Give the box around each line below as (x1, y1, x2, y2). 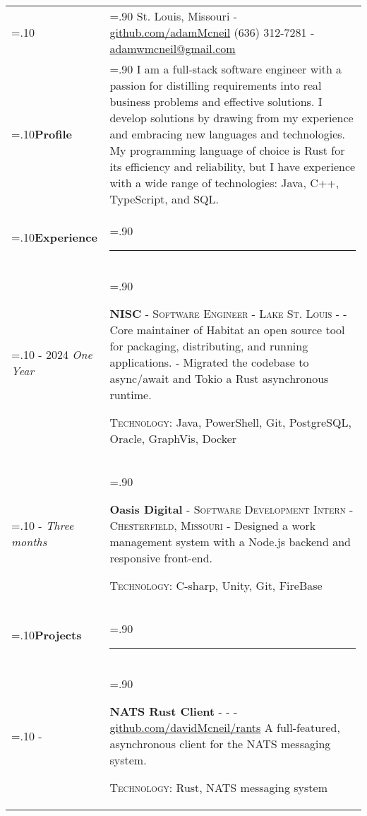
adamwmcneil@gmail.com (109, 40, 236, 57)
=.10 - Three (11, 517, 74, 533)
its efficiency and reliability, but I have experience (109, 158, 356, 175)
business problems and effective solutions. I (109, 93, 323, 110)
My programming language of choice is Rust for (109, 142, 345, 158)
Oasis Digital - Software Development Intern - (109, 501, 354, 517)
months (11, 533, 47, 550)
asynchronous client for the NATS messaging (109, 735, 331, 752)
